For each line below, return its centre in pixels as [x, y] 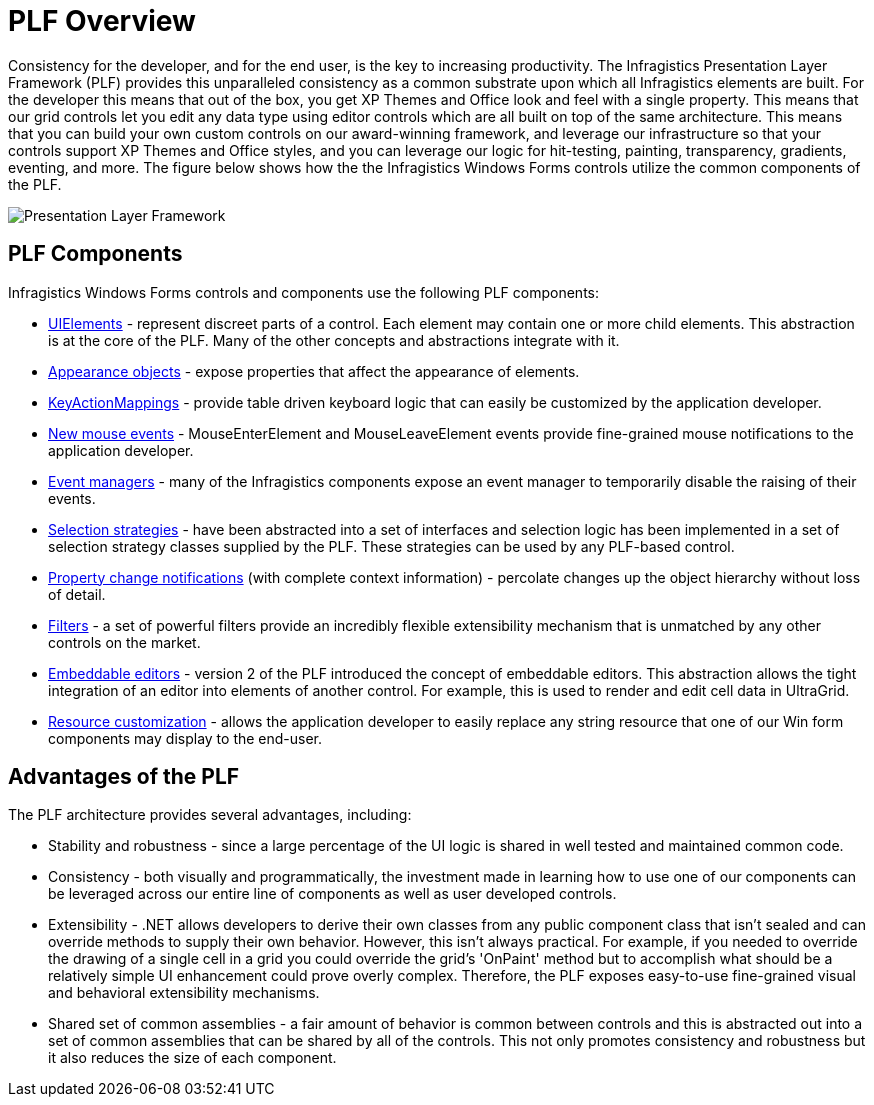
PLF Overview [102, 21]
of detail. [77, 594]
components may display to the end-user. [185, 738]
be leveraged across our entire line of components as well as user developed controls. [332, 894]
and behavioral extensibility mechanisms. [184, 993]
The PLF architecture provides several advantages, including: [210, 815]
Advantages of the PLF [124, 777]
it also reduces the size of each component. [192, 1058]
